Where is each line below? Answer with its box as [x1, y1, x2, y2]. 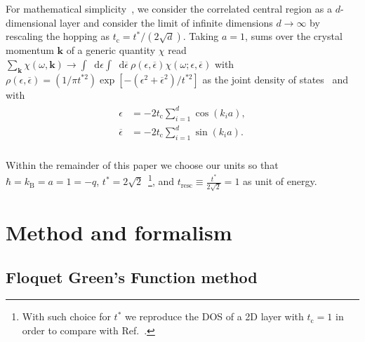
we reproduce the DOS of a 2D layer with [124, 309, 304, 324]
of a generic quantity [66, 43, 156, 57]
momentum [6, 43, 54, 57]
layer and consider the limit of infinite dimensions [60, 15, 273, 29]
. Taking [182, 29, 219, 43]
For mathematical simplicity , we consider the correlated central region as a [6, 1, 332, 15]
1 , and [148, 172, 174, 189]
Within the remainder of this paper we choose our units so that [6, 157, 279, 172]
